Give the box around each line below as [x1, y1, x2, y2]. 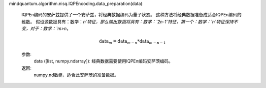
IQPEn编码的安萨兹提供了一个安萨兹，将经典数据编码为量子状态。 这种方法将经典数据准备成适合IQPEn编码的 [21, 12, 242, 18]
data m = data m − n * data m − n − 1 [99, 38, 166, 45]
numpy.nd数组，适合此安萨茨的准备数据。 [33, 72, 119, 78]
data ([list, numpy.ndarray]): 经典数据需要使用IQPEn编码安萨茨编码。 [33, 58, 173, 64]
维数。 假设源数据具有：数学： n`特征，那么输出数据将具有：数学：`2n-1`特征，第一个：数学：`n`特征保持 [21, 19, 233, 25]
